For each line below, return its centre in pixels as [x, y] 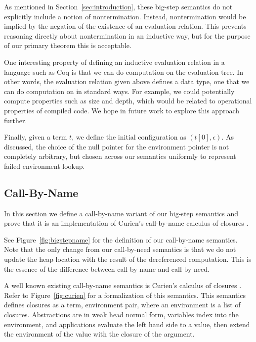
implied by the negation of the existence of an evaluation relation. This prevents [125, 26]
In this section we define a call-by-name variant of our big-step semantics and [121, 213]
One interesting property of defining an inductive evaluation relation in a [114, 62]
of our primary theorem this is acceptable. [68, 45]
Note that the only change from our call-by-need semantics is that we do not [120, 249]
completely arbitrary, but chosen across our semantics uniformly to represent [120, 156]
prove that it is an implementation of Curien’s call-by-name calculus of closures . [126, 223]
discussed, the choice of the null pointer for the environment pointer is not [117, 146]
